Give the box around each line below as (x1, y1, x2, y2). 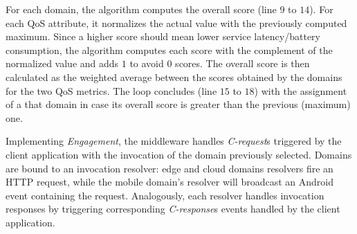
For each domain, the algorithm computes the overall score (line (6, 2, 277, 16)
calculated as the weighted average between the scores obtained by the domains (6, 69, 342, 84)
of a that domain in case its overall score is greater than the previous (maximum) (6, 97, 351, 111)
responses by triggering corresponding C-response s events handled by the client (6, 201, 340, 216)
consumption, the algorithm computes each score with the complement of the (6, 42, 333, 57)
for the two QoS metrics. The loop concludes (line (6, 83, 217, 98)
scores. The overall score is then (175, 56, 310, 71)
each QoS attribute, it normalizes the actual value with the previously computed (6, 15, 347, 30)
